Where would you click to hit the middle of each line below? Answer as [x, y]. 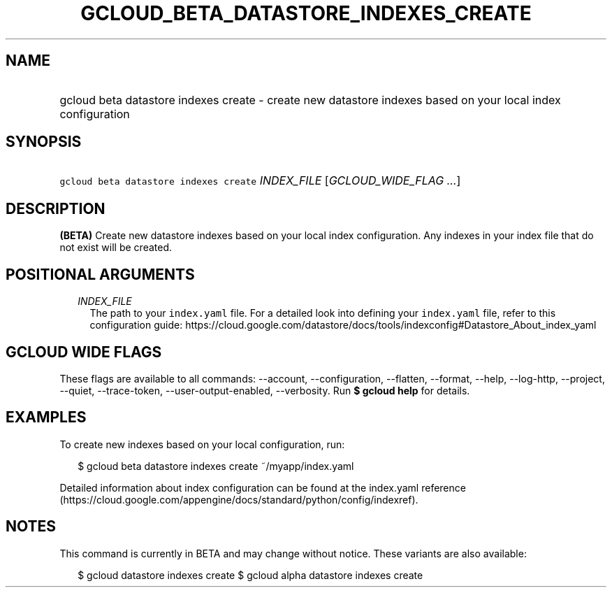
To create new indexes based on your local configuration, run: [202, 444]
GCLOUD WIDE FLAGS [84, 352]
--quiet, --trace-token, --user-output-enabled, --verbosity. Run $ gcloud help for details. [265, 390]
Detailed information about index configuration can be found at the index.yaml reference [263, 487]
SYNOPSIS [44, 142]
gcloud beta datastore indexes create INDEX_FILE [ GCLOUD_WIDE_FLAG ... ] [260, 181]
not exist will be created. [116, 248]
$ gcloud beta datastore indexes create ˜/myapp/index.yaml [216, 466]
